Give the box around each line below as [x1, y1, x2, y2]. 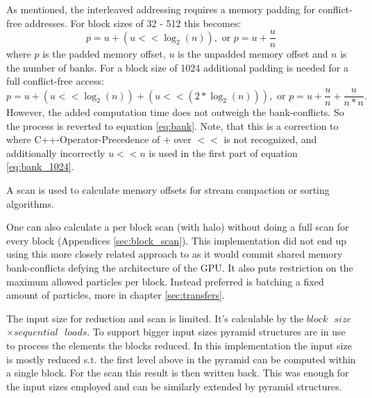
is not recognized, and [223, 132, 317, 147]
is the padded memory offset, [42, 47, 166, 61]
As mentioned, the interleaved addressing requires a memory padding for [6, 2, 316, 16]
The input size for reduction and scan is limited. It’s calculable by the [6, 310, 304, 325]
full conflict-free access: [6, 74, 104, 88]
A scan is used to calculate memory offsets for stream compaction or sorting [6, 183, 330, 197]
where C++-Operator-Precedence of [6, 132, 160, 147]
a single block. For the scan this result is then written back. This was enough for [6, 365, 349, 380]
